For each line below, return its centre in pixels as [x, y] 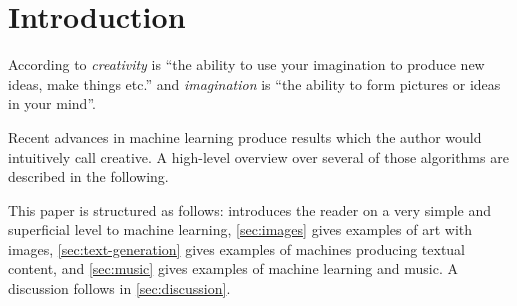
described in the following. [88, 176]
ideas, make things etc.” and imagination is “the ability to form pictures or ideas [254, 83]
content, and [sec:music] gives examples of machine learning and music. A [233, 268]
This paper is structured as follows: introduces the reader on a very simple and [250, 209]
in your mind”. [52, 103]
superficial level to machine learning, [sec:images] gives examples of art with [240, 229]
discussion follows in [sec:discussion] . [119, 288]
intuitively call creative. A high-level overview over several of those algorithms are [258, 156]
